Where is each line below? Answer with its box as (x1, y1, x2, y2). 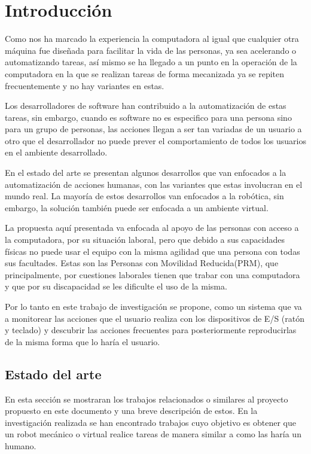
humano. (5, 439, 36, 452)
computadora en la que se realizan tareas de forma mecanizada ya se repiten (5, 67, 285, 80)
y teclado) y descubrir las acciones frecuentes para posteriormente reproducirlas (5, 324, 297, 336)
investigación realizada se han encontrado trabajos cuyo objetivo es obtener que (5, 416, 296, 428)
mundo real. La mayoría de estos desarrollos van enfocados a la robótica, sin (5, 190, 284, 202)
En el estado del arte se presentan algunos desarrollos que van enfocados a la (5, 166, 286, 179)
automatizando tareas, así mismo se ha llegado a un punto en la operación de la (5, 56, 297, 68)
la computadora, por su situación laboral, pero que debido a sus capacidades (5, 233, 285, 246)
